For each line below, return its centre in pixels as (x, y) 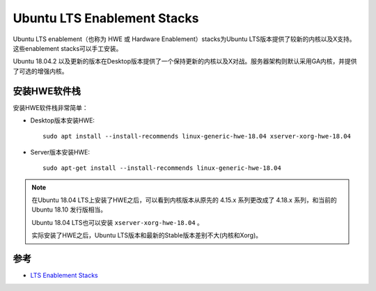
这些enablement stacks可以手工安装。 (68, 48)
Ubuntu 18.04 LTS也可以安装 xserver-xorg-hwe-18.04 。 (117, 222)
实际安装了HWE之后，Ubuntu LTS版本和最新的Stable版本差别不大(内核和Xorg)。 (147, 235)
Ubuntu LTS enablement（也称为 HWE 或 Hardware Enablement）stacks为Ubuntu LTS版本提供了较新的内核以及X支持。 (184, 39)
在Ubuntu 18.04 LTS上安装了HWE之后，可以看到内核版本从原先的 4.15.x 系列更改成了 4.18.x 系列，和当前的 (184, 200)
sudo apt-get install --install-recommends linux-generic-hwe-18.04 (162, 168)
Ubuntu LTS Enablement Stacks (106, 18)
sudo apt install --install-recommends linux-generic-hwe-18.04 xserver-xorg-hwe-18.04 (197, 136)
